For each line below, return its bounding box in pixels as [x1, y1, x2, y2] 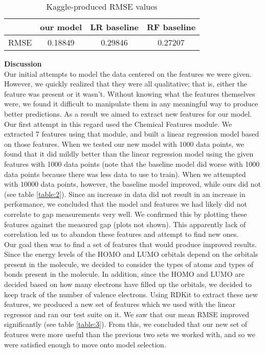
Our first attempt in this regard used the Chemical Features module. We [4, 118, 232, 129]
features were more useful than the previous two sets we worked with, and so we [4, 329, 255, 340]
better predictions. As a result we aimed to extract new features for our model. [4, 108, 252, 119]
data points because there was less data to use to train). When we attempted [4, 168, 246, 179]
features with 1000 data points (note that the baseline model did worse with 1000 [4, 158, 260, 169]
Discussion [4, 58, 42, 69]
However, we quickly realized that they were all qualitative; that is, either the [4, 78, 248, 89]
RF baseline [146, 21, 196, 33]
